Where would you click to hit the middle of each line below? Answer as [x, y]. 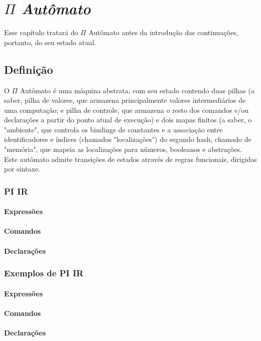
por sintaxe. [22, 169]
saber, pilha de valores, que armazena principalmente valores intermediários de [125, 100]
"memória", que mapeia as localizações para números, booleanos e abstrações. [123, 149]
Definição [29, 69]
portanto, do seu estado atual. [50, 42]
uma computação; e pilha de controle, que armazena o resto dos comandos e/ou [126, 110]
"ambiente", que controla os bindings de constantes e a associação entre [113, 129]
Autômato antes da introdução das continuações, [163, 32]
